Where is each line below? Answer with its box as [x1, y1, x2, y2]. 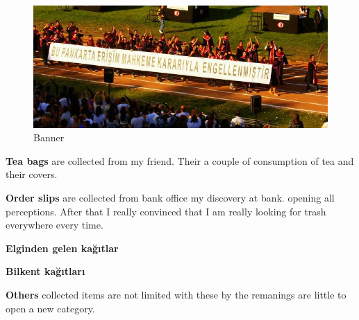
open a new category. [6, 301, 95, 315]
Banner [33, 130, 65, 145]
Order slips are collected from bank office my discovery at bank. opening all [6, 190, 335, 205]
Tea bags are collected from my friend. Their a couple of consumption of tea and [6, 153, 354, 168]
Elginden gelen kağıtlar [6, 240, 119, 255]
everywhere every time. [6, 217, 103, 232]
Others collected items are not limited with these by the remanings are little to [6, 287, 347, 301]
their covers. [6, 167, 58, 181]
